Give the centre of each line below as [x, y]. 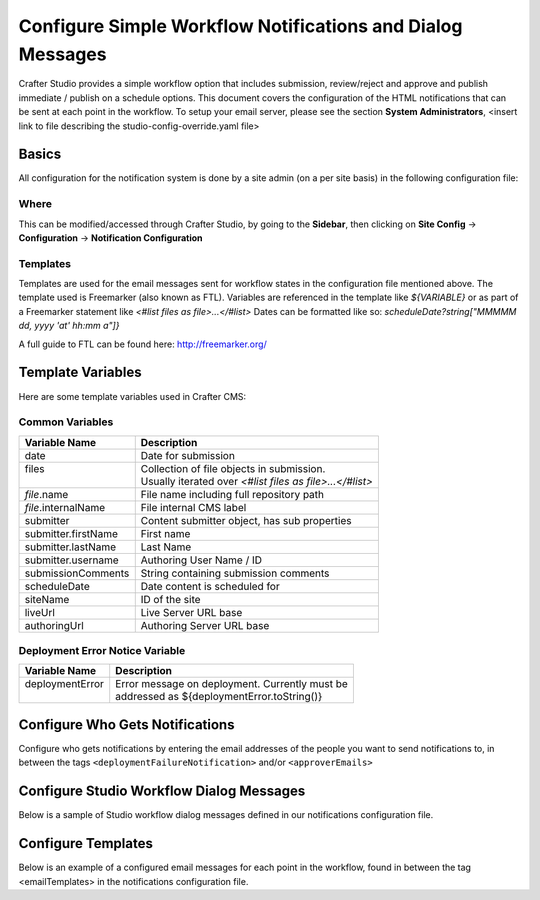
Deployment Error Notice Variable [102, 651]
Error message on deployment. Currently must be [232, 684]
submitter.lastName [70, 547]
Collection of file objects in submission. [233, 468]
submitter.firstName [71, 533]
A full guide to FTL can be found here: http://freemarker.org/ [142, 344]
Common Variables [66, 422]
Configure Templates [86, 843]
